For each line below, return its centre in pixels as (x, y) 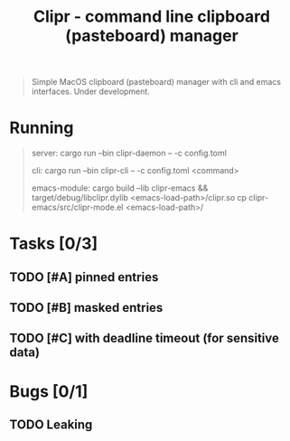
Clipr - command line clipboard (152, 17)
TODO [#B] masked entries (86, 308)
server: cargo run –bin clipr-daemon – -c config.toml (129, 153)
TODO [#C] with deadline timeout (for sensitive (145, 338)
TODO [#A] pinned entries (84, 277)
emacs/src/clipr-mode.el (77, 207)
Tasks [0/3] (54, 244)
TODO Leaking (51, 425)
